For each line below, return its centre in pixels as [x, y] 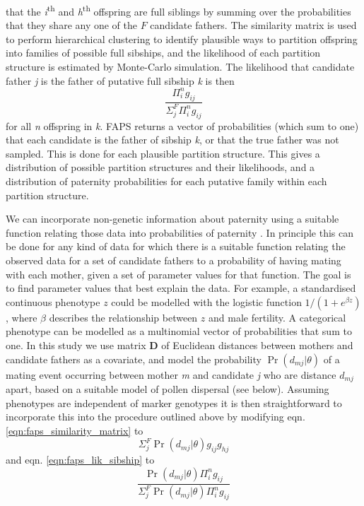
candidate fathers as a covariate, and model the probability [134, 359]
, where [22, 317]
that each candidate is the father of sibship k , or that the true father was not [172, 140]
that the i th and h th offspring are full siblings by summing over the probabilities [178, 10]
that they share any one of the [72, 25]
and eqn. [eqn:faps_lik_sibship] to [80, 460]
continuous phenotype [53, 301]
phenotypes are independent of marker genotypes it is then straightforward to [174, 402]
